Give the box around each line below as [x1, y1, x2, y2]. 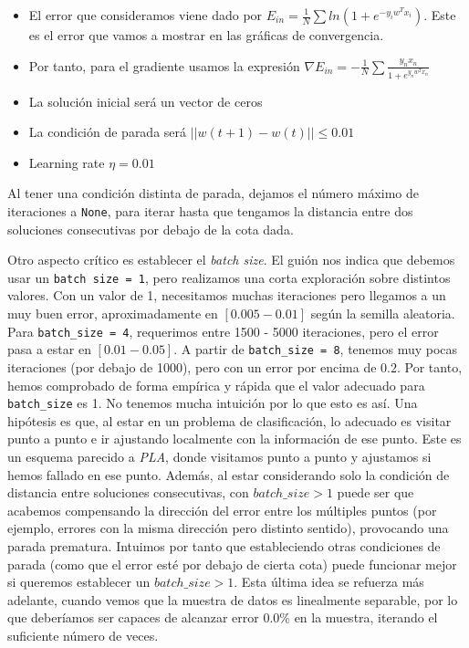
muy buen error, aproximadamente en [7, 304, 218, 323]
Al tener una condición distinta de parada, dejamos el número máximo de [7, 183, 419, 203]
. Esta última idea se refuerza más [234, 572, 424, 591]
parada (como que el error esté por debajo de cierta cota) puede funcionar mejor [7, 554, 457, 573]
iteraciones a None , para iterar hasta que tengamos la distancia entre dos [7, 201, 413, 220]
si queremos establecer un [7, 572, 151, 591]
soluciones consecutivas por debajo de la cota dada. [7, 219, 294, 238]
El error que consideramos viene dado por [28, 5, 263, 24]
